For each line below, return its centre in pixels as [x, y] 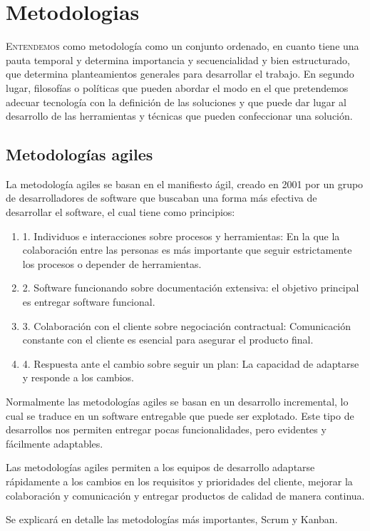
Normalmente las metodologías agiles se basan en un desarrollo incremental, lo [177, 402]
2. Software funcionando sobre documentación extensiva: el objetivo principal [191, 288]
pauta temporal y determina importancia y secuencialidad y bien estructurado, [178, 60]
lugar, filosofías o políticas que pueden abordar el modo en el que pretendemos [177, 87]
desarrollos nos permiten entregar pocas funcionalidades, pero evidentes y [166, 429]
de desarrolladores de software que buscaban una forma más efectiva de [161, 198]
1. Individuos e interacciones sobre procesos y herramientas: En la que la [181, 236]
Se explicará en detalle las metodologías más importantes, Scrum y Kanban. [172, 519]
